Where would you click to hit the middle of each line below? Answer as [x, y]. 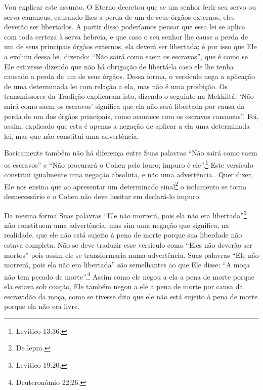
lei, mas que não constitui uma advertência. [72, 135]
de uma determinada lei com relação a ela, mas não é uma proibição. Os [116, 86]
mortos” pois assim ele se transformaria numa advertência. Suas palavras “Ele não [131, 255]
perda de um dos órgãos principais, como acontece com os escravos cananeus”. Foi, [131, 116]
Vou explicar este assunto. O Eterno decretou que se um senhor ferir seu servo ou [130, 7]
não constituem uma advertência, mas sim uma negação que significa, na [117, 225]
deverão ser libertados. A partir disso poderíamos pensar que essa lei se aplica [125, 27]
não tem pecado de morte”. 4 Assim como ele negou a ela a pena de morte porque [129, 276]
